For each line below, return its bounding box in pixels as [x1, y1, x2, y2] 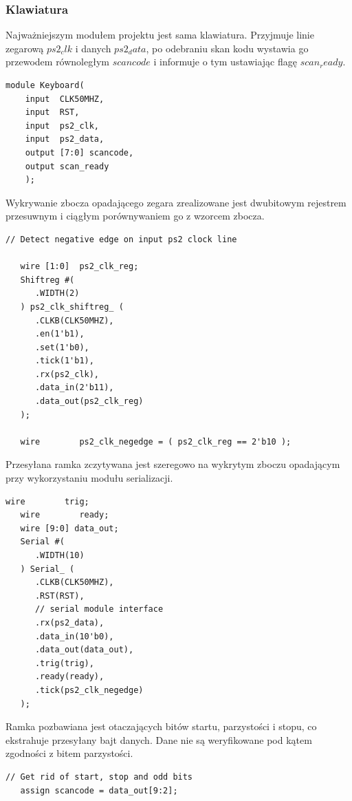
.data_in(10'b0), [34, 631, 114, 641]
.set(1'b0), [34, 342, 89, 352]
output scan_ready [25, 161, 109, 171]
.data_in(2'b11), [34, 383, 114, 393]
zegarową [5, 41, 44, 55]
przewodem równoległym [5, 54, 109, 69]
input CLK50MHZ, [25, 94, 104, 104]
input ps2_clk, [25, 120, 100, 131]
